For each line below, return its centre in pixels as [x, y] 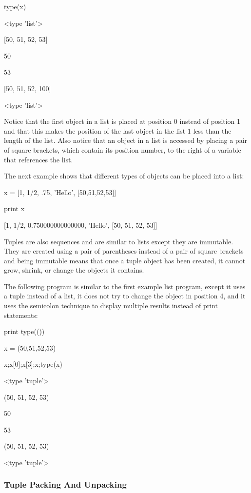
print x [14, 208]
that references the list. [39, 159]
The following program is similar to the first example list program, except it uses [125, 286]
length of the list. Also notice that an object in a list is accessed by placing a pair [126, 140]
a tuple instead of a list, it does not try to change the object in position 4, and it [125, 296]
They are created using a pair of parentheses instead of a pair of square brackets [124, 251]
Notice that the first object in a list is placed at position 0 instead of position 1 [122, 121]
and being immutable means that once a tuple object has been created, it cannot [125, 260]
